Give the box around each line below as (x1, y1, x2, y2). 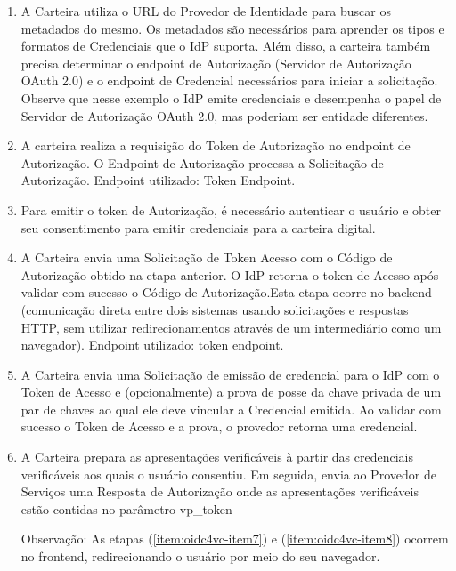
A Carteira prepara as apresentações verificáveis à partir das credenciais (20, 447, 414, 466)
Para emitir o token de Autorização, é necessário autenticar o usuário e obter (20, 200, 442, 219)
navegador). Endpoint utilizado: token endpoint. (20, 335, 284, 354)
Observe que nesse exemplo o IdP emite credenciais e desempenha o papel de (20, 88, 442, 107)
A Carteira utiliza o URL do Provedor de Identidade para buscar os (20, 2, 391, 20)
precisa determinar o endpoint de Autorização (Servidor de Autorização (20, 53, 411, 72)
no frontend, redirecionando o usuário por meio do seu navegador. (20, 547, 380, 566)
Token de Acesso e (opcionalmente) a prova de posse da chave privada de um (20, 382, 442, 401)
